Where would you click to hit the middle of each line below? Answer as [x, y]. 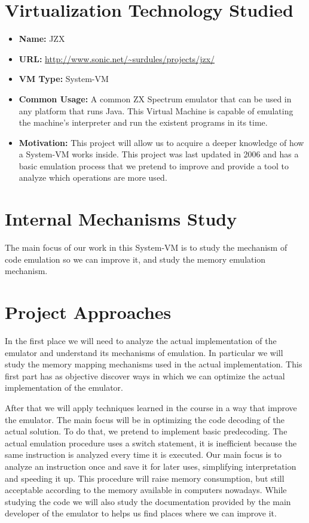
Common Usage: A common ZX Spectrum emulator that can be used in [155, 98]
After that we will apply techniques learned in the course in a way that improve [151, 408]
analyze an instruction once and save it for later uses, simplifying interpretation [151, 466]
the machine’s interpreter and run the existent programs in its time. [143, 122]
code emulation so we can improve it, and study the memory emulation [135, 259]
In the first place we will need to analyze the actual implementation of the [141, 341]
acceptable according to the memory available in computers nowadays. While [146, 490]
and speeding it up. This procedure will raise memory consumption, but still [145, 478]
